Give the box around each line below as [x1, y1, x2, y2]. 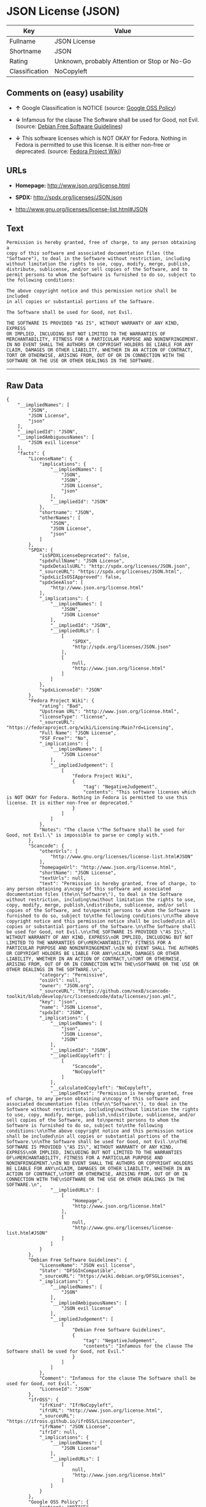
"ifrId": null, [39, 1429, 78, 1436]
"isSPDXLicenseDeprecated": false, [39, 553, 131, 559]
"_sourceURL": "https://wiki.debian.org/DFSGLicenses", [39, 1273, 185, 1280]
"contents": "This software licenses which [83, 789, 196, 795]
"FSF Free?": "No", [39, 736, 89, 742]
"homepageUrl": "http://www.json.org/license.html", [39, 865, 177, 871]
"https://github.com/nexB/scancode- [77, 988, 172, 994]
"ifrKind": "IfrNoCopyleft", [39, 1403, 114, 1409]
